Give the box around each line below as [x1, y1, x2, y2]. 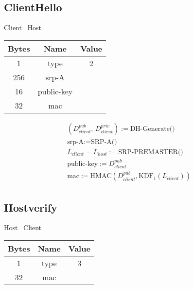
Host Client [4, 222, 42, 233]
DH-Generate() [130, 125, 175, 132]
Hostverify [4, 199, 57, 215]
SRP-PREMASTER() [118, 148, 183, 156]
